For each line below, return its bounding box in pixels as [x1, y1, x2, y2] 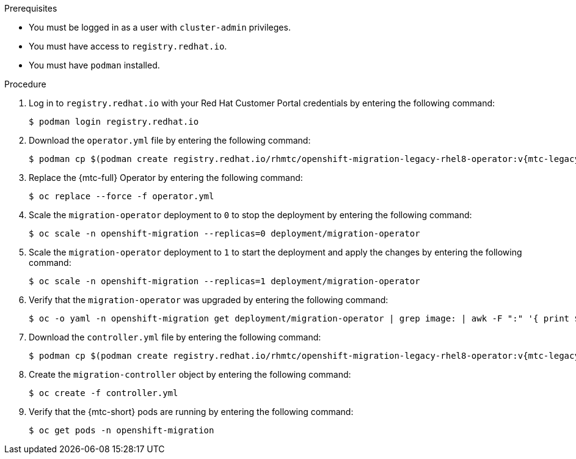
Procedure [4, 79, 46, 89]
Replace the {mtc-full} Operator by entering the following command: [29, 172, 303, 183]
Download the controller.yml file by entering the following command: [29, 332, 321, 342]
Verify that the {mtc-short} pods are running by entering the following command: [29, 406, 354, 417]
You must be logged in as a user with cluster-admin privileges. [29, 22, 291, 32]
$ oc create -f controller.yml [29, 388, 178, 398]
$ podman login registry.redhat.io [29, 117, 199, 127]
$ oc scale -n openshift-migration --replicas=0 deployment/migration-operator [29, 229, 420, 238]
